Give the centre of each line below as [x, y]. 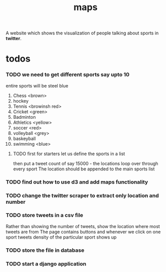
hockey [21, 101]
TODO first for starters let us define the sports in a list [69, 154]
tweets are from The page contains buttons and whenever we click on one [83, 232]
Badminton [24, 117]
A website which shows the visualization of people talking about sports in [82, 33]
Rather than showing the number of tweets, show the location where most [83, 226]
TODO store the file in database [45, 250]
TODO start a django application [46, 263]
